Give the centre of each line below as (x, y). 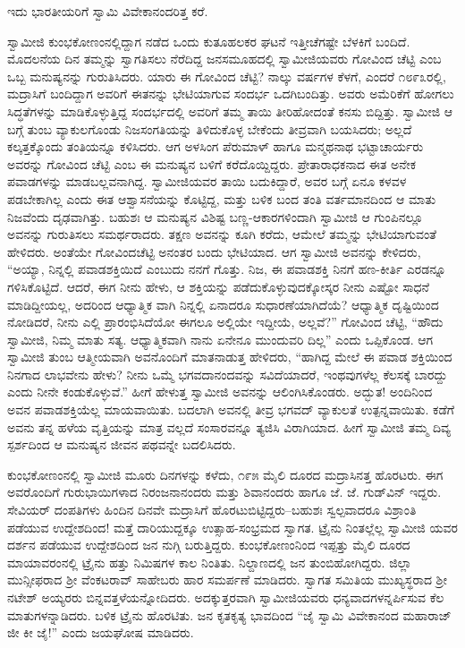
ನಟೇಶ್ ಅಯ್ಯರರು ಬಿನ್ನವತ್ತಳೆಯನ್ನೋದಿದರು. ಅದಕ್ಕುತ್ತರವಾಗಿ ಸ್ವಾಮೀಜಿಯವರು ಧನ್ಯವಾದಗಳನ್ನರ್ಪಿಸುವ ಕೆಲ (226, 597)
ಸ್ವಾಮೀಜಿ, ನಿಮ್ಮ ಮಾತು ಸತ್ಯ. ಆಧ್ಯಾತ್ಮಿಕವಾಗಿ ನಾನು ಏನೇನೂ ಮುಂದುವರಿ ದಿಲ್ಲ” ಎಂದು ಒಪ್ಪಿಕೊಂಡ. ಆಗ (220, 339)
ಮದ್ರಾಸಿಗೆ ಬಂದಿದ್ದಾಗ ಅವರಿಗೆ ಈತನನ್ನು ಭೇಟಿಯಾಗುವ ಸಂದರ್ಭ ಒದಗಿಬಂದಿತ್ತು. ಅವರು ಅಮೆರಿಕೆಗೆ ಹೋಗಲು (231, 94)
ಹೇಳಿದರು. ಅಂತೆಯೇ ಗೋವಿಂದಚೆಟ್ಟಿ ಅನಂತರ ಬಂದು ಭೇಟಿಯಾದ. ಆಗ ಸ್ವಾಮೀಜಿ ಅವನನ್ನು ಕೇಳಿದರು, (214, 251)
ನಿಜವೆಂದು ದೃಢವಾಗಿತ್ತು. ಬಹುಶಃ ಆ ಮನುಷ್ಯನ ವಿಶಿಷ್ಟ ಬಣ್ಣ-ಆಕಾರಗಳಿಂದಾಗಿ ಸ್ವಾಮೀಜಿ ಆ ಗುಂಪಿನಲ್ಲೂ (216, 216)
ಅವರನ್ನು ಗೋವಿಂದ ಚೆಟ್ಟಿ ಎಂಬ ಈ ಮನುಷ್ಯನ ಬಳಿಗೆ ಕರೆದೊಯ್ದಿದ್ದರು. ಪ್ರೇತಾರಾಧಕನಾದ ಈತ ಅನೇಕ (211, 163)
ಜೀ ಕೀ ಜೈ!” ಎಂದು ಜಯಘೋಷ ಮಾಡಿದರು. (101, 632)
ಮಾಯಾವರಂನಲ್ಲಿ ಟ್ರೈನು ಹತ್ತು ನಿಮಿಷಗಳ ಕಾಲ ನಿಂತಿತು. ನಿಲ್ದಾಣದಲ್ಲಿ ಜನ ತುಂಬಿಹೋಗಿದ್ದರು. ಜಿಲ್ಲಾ (210, 562)
